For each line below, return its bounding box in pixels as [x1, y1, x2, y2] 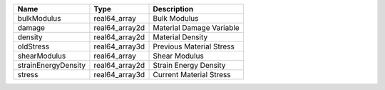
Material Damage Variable [153, 23, 240, 32]
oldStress [17, 41, 50, 51]
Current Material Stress [153, 70, 231, 79]
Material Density [153, 32, 208, 42]
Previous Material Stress [153, 41, 235, 51]
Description [153, 4, 194, 14]
